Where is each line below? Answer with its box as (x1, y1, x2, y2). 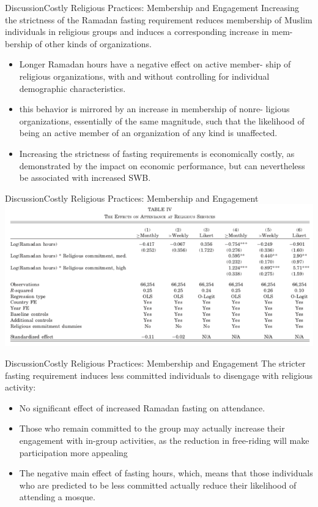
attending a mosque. (19, 490, 95, 503)
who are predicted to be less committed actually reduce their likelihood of (19, 478, 297, 491)
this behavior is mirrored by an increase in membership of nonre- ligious (19, 102, 290, 115)
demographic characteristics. (19, 82, 126, 94)
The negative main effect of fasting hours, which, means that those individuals (19, 467, 313, 479)
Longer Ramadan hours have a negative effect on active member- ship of (19, 58, 291, 71)
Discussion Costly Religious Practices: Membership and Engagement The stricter (5, 357, 306, 369)
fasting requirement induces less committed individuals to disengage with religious (5, 368, 313, 381)
